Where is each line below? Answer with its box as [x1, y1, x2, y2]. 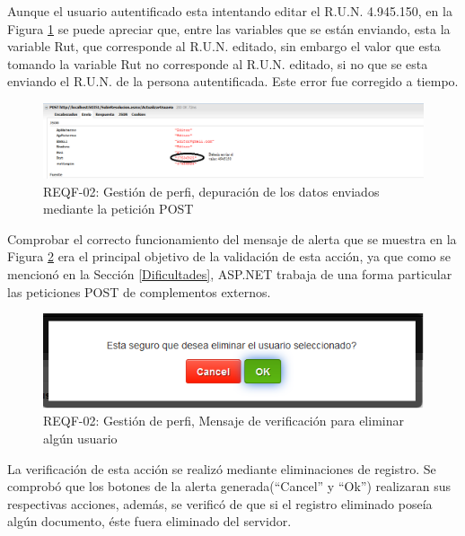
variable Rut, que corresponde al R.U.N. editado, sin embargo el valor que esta [7, 37, 441, 56]
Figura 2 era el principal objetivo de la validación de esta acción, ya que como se [7, 247, 451, 266]
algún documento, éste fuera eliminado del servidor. [7, 512, 292, 531]
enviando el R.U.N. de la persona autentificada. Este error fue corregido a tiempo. [7, 72, 459, 91]
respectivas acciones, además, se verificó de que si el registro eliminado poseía [7, 494, 433, 513]
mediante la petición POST [43, 199, 194, 218]
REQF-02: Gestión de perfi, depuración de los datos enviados [43, 181, 380, 200]
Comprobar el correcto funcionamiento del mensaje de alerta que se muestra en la [7, 229, 457, 248]
